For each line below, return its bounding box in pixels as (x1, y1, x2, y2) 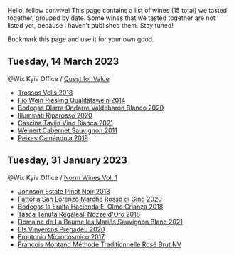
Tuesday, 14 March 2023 (7, 56, 119, 68)
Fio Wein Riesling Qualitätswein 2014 (17, 95, 126, 104)
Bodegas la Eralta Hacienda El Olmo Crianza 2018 (17, 202, 164, 211)
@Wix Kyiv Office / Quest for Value (7, 74, 110, 83)
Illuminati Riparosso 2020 (17, 110, 92, 120)
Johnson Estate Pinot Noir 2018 (17, 187, 110, 195)
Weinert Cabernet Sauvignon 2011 (17, 126, 117, 135)
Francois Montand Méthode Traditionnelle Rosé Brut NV (17, 240, 181, 249)
